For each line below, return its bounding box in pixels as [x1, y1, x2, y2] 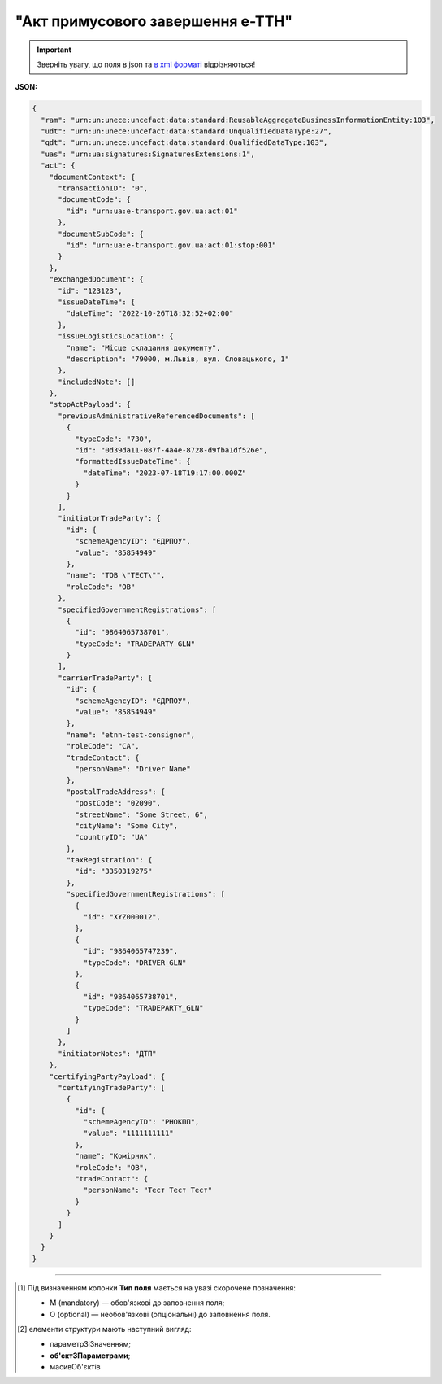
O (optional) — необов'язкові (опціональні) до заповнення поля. [50, 1309, 271, 1319]
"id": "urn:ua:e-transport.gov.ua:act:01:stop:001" [66, 241, 277, 250]
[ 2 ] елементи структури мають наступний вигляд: [17, 1324, 192, 1334]
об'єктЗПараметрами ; [50, 1351, 131, 1360]
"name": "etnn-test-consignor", [66, 730, 195, 740]
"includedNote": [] [58, 377, 136, 386]
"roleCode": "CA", [66, 741, 140, 751]
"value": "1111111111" [83, 1129, 174, 1138]
